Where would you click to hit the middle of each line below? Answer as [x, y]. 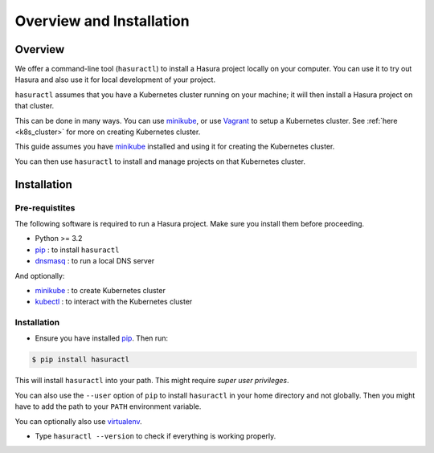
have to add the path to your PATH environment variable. [108, 406]
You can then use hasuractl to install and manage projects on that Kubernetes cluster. [160, 161]
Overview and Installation [102, 21]
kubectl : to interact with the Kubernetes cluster [114, 302]
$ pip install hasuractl [81, 360]
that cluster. [35, 106]
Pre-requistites [45, 207]
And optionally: [40, 275]
